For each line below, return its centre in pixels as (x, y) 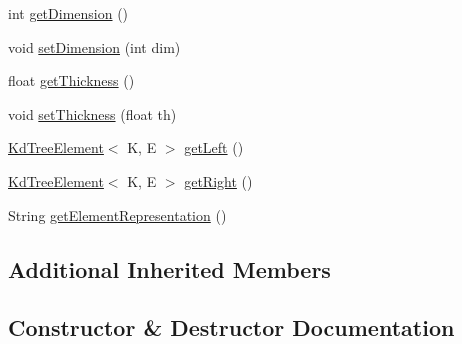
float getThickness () (71, 80)
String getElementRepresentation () (117, 214)
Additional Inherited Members (169, 268)
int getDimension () (68, 13)
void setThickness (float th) (92, 113)
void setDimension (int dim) (94, 46)
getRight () (218, 180)
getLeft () (214, 147)
